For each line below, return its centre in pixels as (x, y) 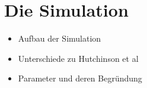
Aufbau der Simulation (60, 38)
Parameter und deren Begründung (80, 78)
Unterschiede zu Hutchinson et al (78, 58)
